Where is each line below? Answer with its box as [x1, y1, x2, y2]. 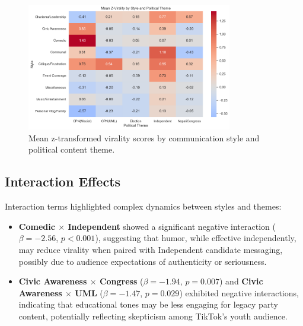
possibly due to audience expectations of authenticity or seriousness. [18, 255, 267, 267]
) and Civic [219, 275, 263, 287]
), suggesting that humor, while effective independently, [95, 232, 296, 244]
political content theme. [28, 143, 115, 156]
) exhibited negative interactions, [179, 286, 299, 299]
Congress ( [99, 275, 143, 287]
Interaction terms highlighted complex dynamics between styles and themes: [5, 200, 282, 213]
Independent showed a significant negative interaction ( [68, 220, 276, 232]
